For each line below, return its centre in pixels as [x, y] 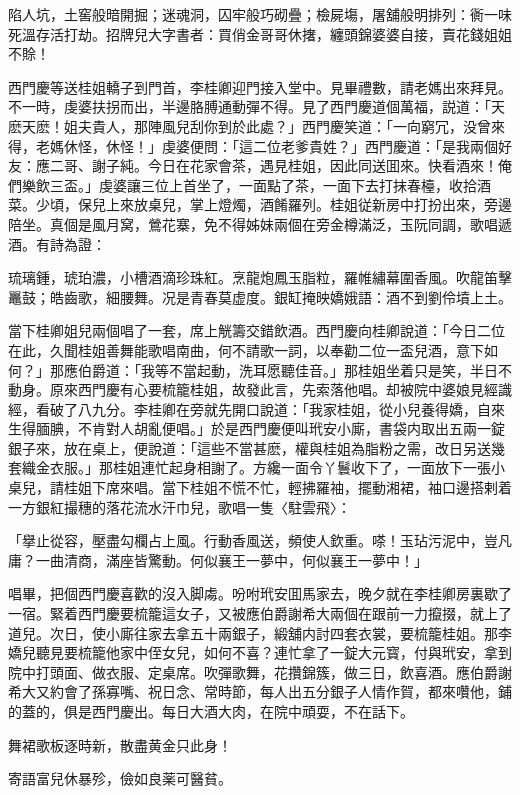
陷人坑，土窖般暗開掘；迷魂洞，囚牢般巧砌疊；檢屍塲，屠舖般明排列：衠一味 [260, 14]
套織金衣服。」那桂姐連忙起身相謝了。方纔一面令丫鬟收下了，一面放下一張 [249, 467]
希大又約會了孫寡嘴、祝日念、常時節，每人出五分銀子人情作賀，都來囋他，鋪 [260, 691]
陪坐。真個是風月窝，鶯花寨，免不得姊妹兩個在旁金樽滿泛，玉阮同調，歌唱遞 [260, 223]
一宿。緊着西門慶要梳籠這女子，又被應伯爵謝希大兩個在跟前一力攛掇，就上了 [260, 613]
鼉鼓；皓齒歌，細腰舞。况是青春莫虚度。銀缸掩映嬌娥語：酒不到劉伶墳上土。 [260, 296]
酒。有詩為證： [57, 243]
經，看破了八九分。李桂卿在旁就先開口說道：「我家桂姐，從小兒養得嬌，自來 [256, 408]
